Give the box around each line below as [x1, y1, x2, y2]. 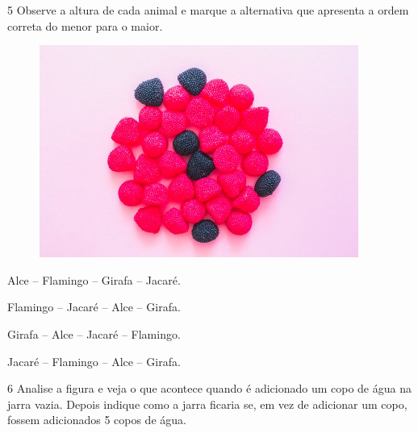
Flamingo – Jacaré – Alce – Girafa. [7, 298, 181, 315]
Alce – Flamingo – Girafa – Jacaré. [7, 271, 181, 288]
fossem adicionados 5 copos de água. [7, 411, 186, 428]
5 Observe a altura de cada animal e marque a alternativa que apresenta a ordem [7, 2, 409, 18]
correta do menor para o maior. [7, 17, 163, 34]
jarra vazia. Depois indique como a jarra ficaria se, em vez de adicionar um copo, [7, 395, 408, 412]
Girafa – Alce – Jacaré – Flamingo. [7, 325, 181, 342]
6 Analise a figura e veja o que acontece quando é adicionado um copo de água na [7, 380, 412, 397]
